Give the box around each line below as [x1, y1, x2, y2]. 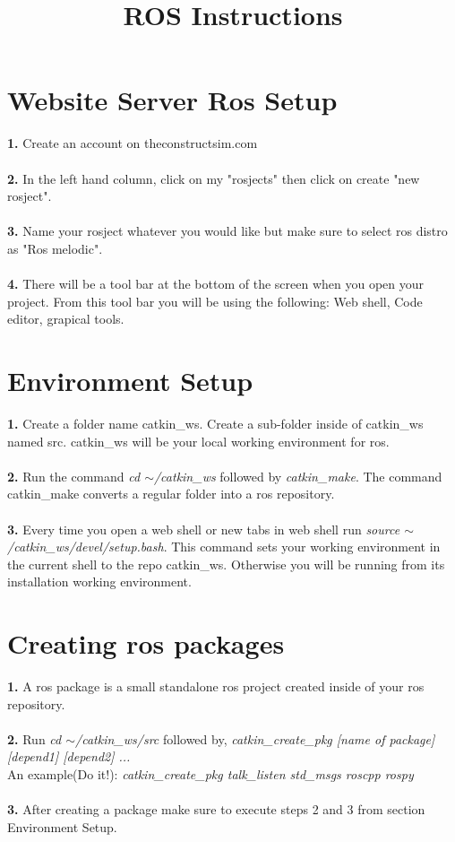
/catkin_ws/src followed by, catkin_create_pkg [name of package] [75, 729, 435, 748]
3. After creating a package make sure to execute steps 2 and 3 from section [7, 800, 425, 819]
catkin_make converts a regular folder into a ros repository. [7, 484, 335, 503]
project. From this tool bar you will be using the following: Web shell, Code [7, 291, 423, 310]
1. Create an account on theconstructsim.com [7, 134, 258, 152]
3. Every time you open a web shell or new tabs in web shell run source [7, 519, 400, 538]
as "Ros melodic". [7, 239, 103, 257]
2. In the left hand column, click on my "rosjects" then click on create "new [7, 169, 420, 187]
